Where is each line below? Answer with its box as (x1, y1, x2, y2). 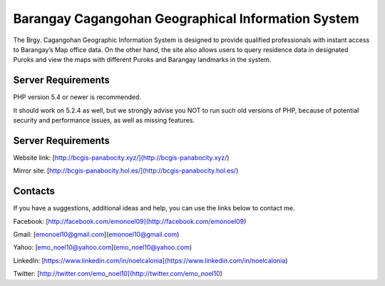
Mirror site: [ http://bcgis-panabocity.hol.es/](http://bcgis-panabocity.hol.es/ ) (13, 166, 239, 175)
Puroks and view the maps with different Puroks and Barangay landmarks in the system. (13, 56, 272, 64)
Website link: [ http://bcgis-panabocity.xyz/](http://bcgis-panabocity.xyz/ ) (13, 153, 230, 162)
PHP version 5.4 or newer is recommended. (13, 93, 142, 101)
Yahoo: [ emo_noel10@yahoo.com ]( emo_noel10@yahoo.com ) (13, 243, 192, 252)
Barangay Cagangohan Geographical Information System (13, 11, 359, 26)
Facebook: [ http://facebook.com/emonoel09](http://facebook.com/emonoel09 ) (13, 217, 247, 225)
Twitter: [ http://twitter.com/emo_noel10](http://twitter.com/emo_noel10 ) (13, 270, 222, 278)
